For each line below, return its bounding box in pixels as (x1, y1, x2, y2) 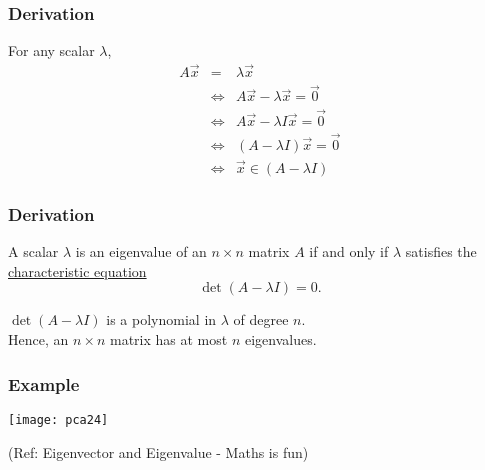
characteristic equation (8, 260, 147, 281)
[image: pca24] (8, 412, 109, 427)
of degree (233, 309, 289, 330)
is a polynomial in (106, 309, 217, 330)
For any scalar (8, 40, 95, 61)
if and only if (309, 241, 389, 262)
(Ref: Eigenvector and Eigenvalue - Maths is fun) (8, 441, 309, 462)
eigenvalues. (244, 329, 317, 350)
